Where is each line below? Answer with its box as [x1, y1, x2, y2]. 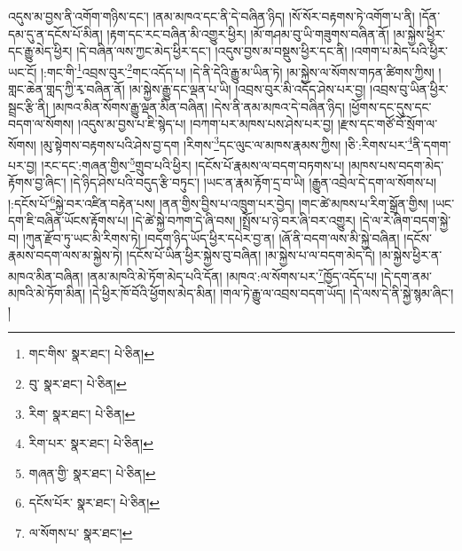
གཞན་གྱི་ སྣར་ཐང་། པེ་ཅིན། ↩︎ [28, 463, 156, 482]
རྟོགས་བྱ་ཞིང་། [8, 173, 67, 192]
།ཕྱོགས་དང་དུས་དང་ [348, 97, 432, 115]
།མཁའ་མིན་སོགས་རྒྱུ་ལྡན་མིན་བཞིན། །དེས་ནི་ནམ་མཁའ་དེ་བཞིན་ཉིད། [52, 97, 345, 115]
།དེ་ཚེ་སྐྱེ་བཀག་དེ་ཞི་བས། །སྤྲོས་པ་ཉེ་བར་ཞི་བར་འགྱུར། [132, 211, 356, 230]
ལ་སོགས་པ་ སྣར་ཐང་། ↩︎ [28, 523, 133, 541]
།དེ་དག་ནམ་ [380, 266, 433, 285]
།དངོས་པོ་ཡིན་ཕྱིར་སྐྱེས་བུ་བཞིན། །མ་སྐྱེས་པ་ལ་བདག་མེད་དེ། [126, 246, 375, 264]
